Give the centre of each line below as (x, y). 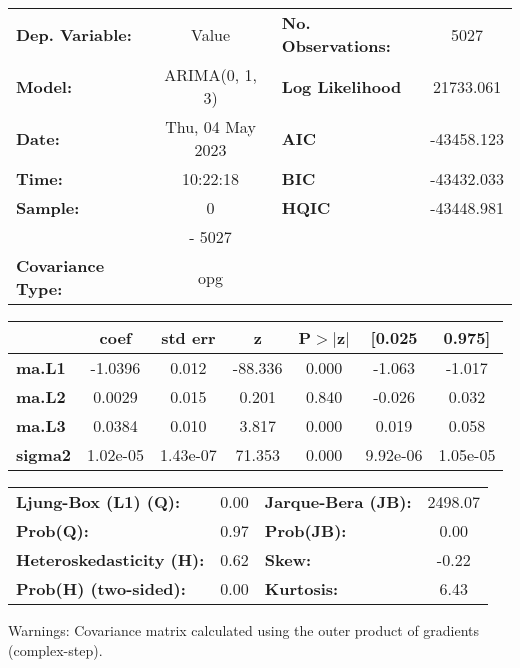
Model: (44, 86)
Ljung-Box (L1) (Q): (98, 501)
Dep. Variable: (74, 34)
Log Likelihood (341, 86)
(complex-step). (55, 649)
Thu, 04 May (210, 126)
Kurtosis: (301, 588)
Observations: (336, 45)
